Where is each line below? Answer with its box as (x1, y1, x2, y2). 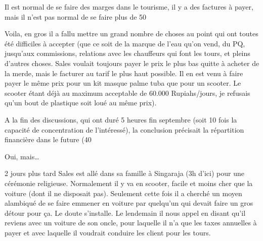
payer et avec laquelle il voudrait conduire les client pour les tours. (5, 227, 211, 237)
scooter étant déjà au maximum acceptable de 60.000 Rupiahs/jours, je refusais (5, 87, 250, 98)
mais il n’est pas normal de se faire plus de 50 (5, 11, 147, 22)
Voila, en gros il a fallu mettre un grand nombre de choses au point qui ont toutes (5, 28, 258, 39)
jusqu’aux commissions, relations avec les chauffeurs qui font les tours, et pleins (5, 48, 250, 58)
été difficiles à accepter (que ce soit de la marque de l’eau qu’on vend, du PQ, (5, 38, 245, 48)
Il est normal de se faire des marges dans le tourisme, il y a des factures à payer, (5, 2, 253, 12)
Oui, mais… (5, 151, 39, 161)
